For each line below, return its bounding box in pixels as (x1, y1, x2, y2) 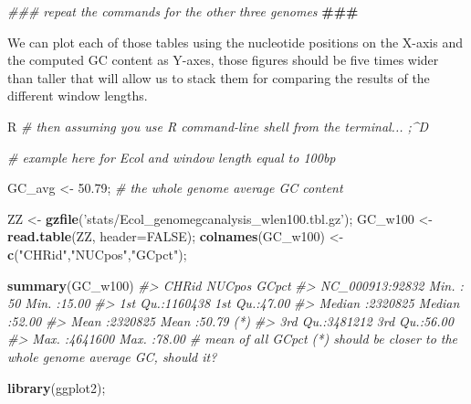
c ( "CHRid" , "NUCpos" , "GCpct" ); (7, 244, 187, 263)
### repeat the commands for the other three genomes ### (7, 2, 359, 20)
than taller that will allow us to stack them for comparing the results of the (7, 68, 430, 87)
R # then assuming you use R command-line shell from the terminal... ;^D (7, 116, 429, 135)
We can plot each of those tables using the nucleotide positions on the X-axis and (7, 32, 463, 51)
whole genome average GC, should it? (7, 346, 217, 366)
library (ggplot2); (7, 377, 106, 397)
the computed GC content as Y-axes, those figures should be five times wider (7, 50, 439, 69)
